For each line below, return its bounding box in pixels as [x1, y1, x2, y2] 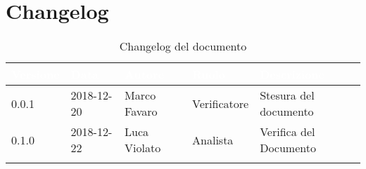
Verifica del [260, 123, 315, 140]
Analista [192, 131, 234, 148]
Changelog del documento [119, 38, 247, 55]
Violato [125, 140, 161, 156]
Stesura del [260, 87, 315, 104]
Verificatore [192, 95, 249, 111]
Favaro [125, 103, 158, 120]
